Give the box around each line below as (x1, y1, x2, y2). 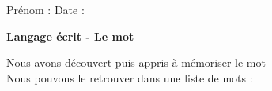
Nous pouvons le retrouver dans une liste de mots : (6, 69, 253, 86)
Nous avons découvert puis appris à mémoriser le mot (6, 54, 266, 71)
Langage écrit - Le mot (6, 27, 134, 44)
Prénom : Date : (6, 2, 85, 17)
